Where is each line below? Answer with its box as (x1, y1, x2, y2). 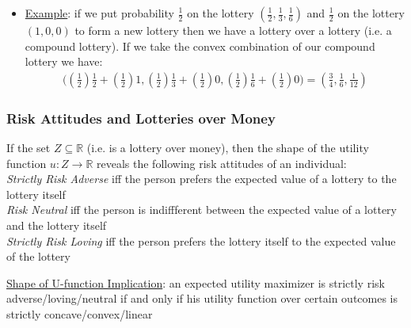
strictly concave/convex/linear (6, 305, 153, 322)
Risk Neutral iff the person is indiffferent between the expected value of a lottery (6, 201, 398, 218)
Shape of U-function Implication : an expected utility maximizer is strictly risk (6, 274, 385, 291)
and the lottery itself (6, 217, 107, 233)
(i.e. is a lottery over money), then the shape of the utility (86, 139, 369, 156)
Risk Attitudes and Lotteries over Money (6, 108, 276, 128)
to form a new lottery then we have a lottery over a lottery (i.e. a (74, 22, 392, 38)
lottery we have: (25, 53, 103, 70)
